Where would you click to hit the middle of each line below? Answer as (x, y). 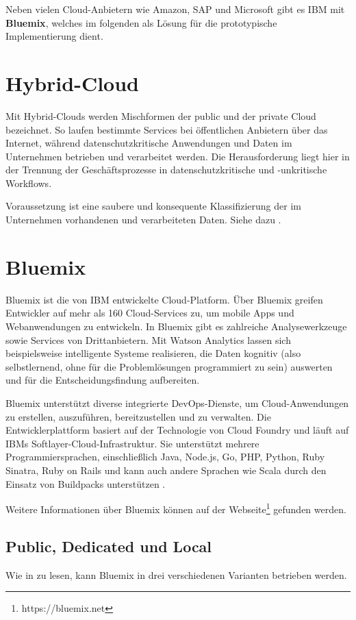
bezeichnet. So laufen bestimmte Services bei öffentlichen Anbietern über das (167, 129)
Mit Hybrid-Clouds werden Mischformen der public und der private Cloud (161, 115)
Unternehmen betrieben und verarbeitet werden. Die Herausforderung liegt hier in (178, 156)
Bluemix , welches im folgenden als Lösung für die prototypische (141, 22)
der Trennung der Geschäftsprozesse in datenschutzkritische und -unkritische (166, 170)
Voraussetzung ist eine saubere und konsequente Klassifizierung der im (153, 206)
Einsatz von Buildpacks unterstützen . (86, 483)
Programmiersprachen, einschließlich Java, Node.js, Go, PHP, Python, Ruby (165, 457)
